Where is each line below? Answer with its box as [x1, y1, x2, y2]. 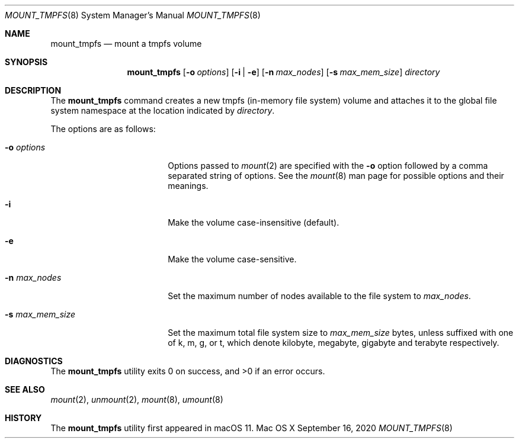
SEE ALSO [5, 384, 45, 394]
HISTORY [5, 413, 42, 423]
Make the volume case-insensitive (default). [168, 217, 339, 227]
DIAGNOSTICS [5, 356, 63, 366]
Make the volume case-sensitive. [168, 254, 297, 264]
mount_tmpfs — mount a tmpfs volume [50, 38, 202, 49]
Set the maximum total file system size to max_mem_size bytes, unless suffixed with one [168, 328, 514, 338]
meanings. [168, 181, 209, 191]
